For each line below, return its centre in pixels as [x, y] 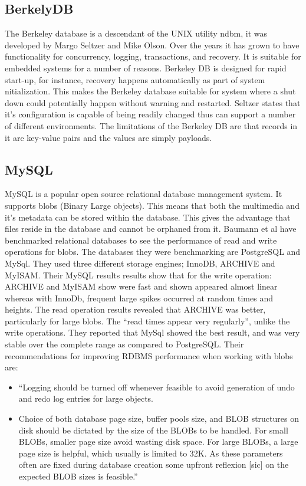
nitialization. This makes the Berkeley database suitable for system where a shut [150, 91]
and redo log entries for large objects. [86, 398]
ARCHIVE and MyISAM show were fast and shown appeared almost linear [141, 286]
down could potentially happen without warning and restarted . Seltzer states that [153, 102]
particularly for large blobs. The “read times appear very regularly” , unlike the [147, 321]
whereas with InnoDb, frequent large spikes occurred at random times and [139, 298]
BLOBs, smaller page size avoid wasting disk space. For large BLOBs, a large [158, 441]
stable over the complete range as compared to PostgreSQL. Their [124, 344]
